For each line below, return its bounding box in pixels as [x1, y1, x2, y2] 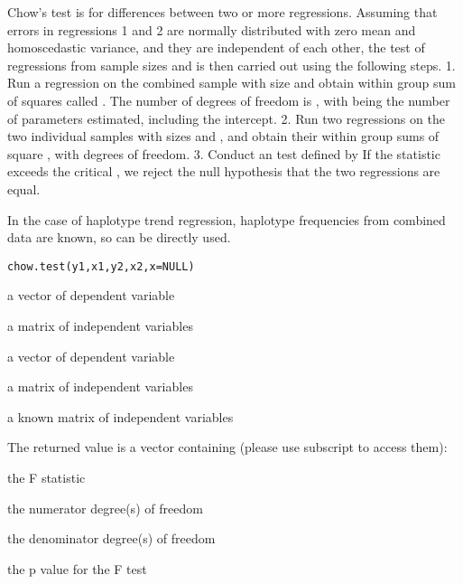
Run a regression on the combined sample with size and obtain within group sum [7, 73, 456, 92]
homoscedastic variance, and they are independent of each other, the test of [7, 38, 425, 57]
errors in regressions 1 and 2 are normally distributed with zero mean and [7, 20, 416, 39]
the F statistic [7, 467, 86, 486]
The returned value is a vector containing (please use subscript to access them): [7, 438, 448, 457]
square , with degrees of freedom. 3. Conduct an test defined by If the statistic [7, 144, 440, 163]
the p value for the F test [7, 559, 147, 578]
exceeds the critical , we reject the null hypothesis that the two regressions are [7, 162, 440, 181]
